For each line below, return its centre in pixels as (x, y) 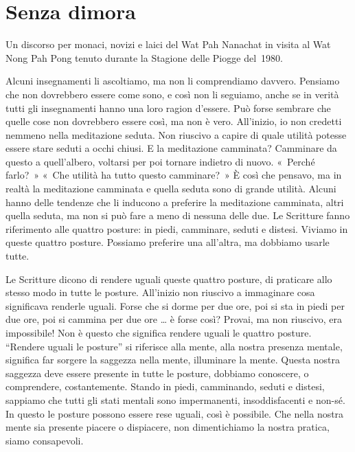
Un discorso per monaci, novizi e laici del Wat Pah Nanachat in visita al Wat (168, 44)
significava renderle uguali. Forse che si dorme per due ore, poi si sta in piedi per (175, 305)
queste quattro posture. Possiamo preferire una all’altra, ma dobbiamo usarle (168, 242)
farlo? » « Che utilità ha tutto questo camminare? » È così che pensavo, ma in (174, 175)
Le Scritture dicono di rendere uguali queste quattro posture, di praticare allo (169, 279)
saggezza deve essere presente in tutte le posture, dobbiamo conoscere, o (157, 373)
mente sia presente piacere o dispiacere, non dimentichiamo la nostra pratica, (168, 427)
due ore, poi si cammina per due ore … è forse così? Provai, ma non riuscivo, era (174, 319)
